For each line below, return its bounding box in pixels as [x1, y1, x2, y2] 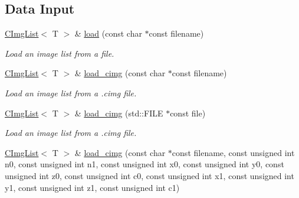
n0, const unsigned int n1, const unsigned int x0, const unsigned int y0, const [5, 158, 284, 170]
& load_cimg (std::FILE [74, 106, 163, 119]
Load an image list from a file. [5, 47, 114, 59]
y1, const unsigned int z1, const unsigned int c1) [5, 181, 180, 193]
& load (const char [74, 27, 142, 40]
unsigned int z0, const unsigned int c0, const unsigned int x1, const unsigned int [5, 169, 294, 181]
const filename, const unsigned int [172, 146, 295, 158]
